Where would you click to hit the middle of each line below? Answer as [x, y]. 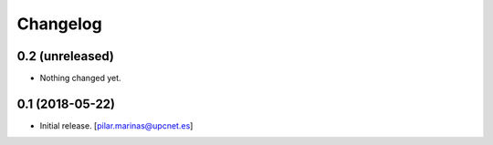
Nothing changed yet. [81, 78]
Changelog [59, 24]
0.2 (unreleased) [65, 56]
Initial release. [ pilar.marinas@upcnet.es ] [116, 125]
